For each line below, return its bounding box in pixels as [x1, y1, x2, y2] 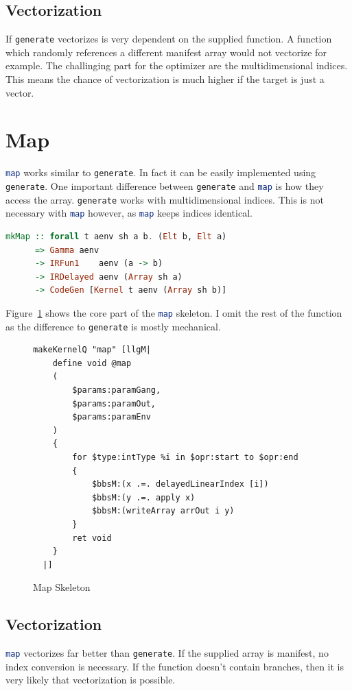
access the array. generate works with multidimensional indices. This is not [5, 192, 324, 206]
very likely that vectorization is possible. [5, 672, 176, 687]
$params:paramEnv [72, 412, 151, 422]
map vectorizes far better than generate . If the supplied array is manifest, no [5, 646, 329, 660]
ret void [72, 533, 112, 543]
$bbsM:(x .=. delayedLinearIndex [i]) [91, 479, 269, 489]
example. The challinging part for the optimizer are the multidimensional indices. [5, 58, 348, 73]
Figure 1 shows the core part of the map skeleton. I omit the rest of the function [5, 305, 342, 319]
